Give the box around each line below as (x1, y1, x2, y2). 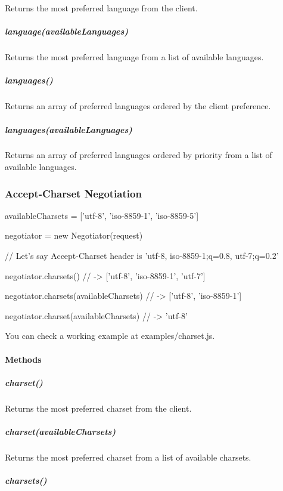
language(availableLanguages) (5, 25, 129, 38)
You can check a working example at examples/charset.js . (5, 329, 215, 342)
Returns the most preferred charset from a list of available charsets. (5, 450, 251, 463)
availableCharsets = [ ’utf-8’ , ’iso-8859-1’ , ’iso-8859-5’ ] (5, 209, 199, 221)
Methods (5, 353, 42, 365)
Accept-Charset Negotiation (5, 186, 142, 200)
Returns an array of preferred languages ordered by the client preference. (5, 100, 271, 112)
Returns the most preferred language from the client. (5, 2, 198, 14)
